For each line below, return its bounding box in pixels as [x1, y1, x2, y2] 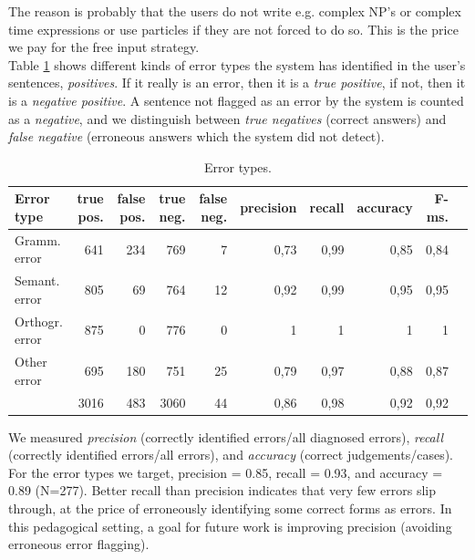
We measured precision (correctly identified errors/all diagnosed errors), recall [8, 427, 444, 446]
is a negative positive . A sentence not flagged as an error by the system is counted [8, 90, 464, 109]
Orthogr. [15, 311, 63, 330]
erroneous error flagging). [8, 534, 150, 554]
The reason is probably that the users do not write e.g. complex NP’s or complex [8, 2, 461, 20]
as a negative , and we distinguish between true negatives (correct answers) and [8, 109, 447, 128]
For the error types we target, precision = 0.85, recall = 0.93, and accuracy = [8, 462, 443, 482]
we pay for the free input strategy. [8, 37, 200, 57]
